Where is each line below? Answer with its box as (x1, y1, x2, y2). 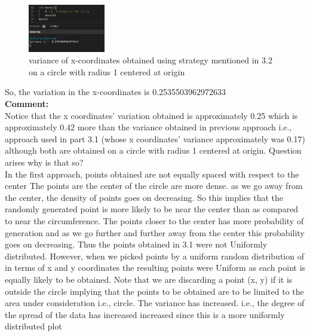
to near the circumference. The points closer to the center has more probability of (5, 215, 304, 227)
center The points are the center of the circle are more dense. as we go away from (5, 179, 303, 192)
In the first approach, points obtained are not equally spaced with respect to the (5, 167, 299, 180)
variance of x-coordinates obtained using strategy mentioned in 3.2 (29, 54, 272, 66)
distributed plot (5, 320, 62, 332)
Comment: (5, 97, 49, 110)
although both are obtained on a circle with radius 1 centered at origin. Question (5, 144, 302, 157)
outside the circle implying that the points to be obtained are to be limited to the (5, 285, 304, 297)
